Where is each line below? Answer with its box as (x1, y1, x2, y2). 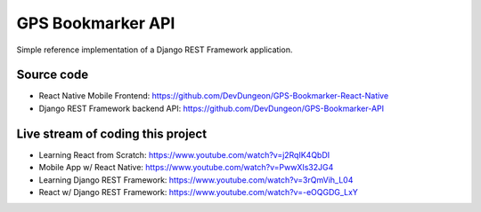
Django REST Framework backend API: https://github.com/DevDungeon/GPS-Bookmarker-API (38, 103, 385, 114)
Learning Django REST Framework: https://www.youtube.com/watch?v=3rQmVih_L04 (38, 174, 354, 185)
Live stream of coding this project (16, 126, 208, 141)
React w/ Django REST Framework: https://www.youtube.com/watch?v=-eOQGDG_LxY (38, 186, 358, 197)
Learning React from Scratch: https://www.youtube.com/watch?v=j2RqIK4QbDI (38, 149, 330, 160)
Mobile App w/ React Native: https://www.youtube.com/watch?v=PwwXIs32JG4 (38, 162, 334, 173)
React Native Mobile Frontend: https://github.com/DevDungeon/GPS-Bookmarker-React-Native (38, 90, 389, 101)
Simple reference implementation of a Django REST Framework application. (16, 44, 293, 55)
